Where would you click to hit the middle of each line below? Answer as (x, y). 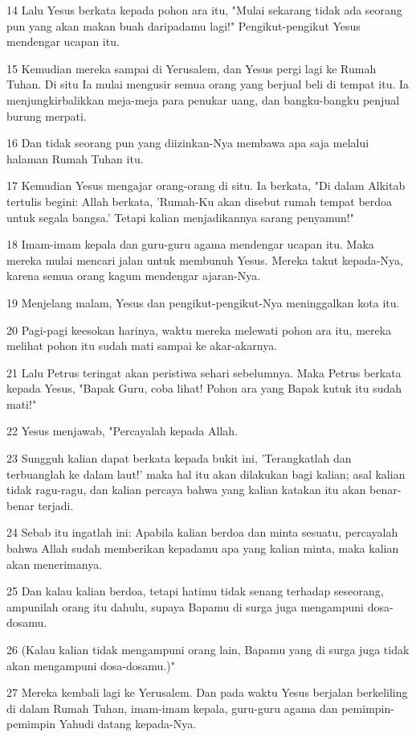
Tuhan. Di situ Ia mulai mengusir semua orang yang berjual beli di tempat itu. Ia (208, 84)
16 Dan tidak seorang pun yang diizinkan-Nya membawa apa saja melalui (188, 143)
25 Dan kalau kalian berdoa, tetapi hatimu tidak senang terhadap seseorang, (195, 591)
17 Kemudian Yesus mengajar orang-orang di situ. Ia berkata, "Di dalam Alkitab (206, 185)
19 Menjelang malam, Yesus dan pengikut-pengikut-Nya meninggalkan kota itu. (203, 302)
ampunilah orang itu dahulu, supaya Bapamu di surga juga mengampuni (186, 606)
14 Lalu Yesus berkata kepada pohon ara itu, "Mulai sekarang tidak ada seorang (204, 10)
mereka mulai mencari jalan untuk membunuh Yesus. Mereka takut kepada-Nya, (205, 259)
